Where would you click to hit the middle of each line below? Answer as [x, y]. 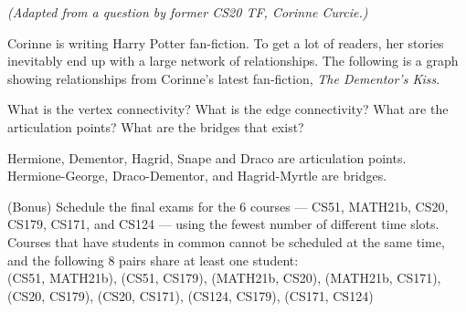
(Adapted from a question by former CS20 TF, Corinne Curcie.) [188, 12]
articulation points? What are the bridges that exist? [156, 126]
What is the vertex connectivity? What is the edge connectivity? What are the [228, 109]
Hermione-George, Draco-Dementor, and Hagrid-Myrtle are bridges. [197, 176]
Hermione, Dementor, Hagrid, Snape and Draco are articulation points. [207, 157]
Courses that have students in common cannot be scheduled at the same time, [226, 241]
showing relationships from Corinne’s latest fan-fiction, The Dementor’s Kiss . [224, 78]
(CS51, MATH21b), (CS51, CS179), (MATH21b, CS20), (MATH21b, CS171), [224, 278]
